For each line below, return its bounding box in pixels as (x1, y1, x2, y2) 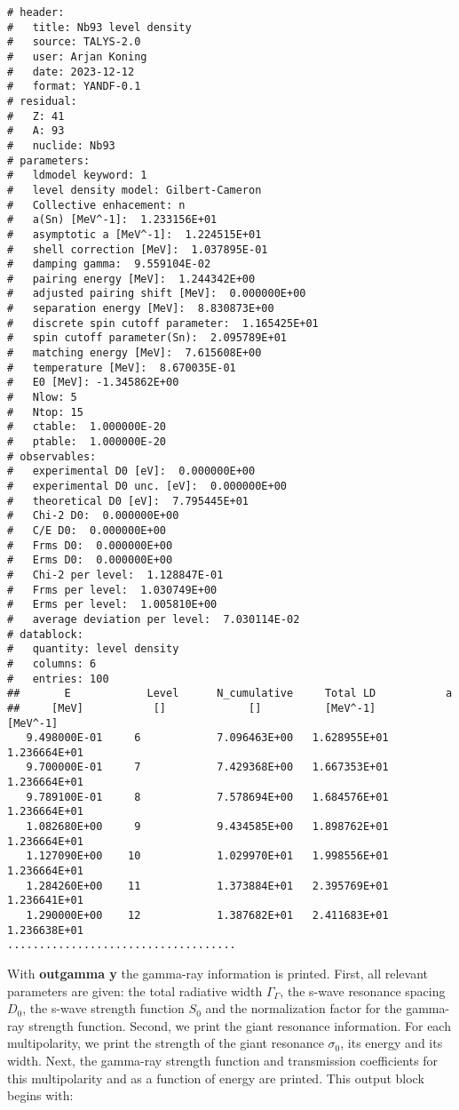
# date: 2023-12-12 (7, 65, 135, 78)
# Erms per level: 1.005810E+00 (7, 598, 218, 611)
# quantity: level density (7, 643, 179, 656)
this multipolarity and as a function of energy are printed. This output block (7, 1068, 424, 1087)
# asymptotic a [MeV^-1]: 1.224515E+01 (7, 228, 262, 241)
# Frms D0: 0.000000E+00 (7, 539, 173, 552)
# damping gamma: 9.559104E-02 (7, 258, 211, 271)
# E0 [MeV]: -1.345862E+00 (7, 376, 179, 389)
